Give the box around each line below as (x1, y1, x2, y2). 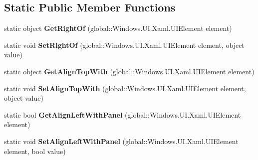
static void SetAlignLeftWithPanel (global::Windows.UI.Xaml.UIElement (4, 136, 239, 146)
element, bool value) (4, 146, 66, 156)
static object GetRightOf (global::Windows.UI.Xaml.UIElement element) (4, 23, 232, 33)
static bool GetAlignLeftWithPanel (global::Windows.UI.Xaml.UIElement (4, 109, 241, 120)
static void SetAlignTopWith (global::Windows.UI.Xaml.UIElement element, (4, 83, 246, 93)
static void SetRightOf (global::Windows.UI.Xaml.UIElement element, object (4, 39, 245, 50)
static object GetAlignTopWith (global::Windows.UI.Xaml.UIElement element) (4, 66, 255, 76)
